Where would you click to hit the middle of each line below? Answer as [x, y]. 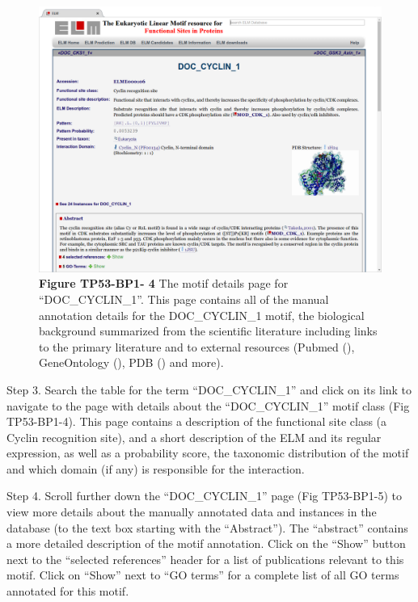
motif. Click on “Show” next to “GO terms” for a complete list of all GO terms [203, 575]
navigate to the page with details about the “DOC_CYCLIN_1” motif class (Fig [208, 405]
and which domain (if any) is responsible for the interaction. [156, 468]
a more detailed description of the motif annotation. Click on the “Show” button [206, 543]
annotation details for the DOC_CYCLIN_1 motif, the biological [202, 315]
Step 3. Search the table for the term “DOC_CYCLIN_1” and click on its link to [209, 389]
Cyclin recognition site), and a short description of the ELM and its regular [194, 437]
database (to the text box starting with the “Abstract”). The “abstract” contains [207, 527]
